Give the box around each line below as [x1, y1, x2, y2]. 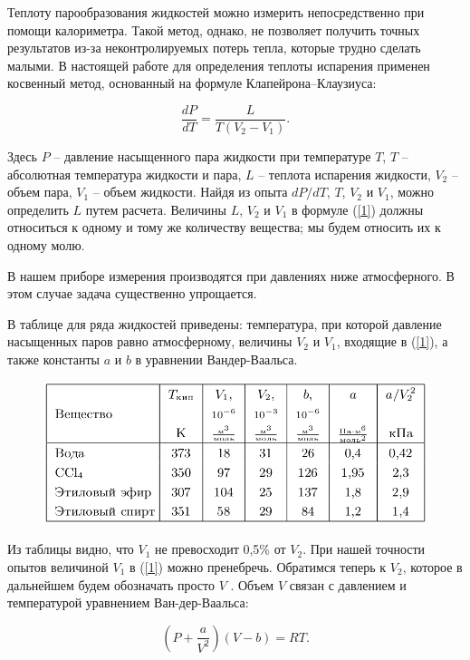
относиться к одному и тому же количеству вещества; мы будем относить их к [7, 218, 441, 237]
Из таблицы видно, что [7, 539, 134, 558]
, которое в [402, 557, 463, 576]
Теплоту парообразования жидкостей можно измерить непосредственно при [7, 3, 425, 21]
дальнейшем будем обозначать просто [7, 575, 215, 594]
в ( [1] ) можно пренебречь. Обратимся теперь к [129, 557, 387, 576]
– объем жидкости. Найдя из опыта [92, 182, 288, 201]
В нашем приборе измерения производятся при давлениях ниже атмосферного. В [7, 266, 455, 285]
